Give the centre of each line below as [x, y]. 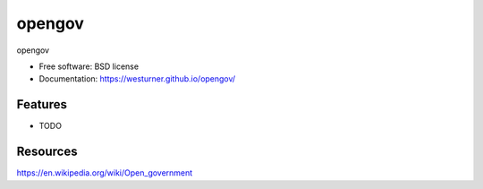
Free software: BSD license [89, 66]
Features [42, 104]
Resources [47, 152]
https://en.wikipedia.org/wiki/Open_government [105, 173]
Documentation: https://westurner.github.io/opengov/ [137, 79]
